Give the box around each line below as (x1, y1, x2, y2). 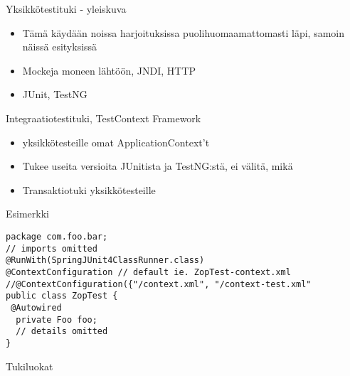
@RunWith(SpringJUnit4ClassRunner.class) (6, 255, 205, 266)
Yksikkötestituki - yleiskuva (6, 1, 127, 16)
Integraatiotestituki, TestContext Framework (6, 110, 201, 125)
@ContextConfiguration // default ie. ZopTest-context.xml (6, 267, 291, 277)
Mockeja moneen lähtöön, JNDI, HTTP (22, 63, 196, 77)
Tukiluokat (6, 358, 53, 373)
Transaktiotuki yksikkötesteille (22, 182, 156, 197)
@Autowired (11, 302, 62, 313)
